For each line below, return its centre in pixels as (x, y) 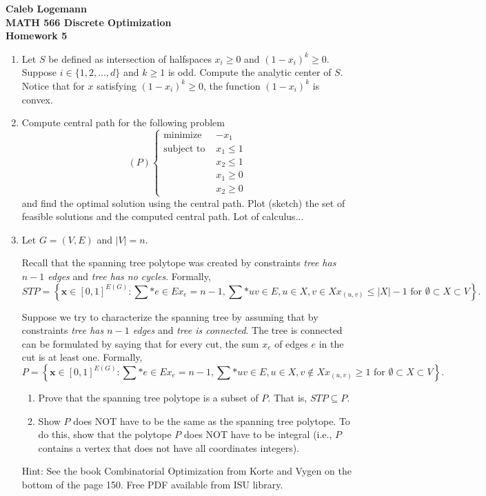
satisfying (117, 85)
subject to (184, 149)
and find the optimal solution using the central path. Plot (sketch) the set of (183, 202)
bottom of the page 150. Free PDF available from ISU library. (152, 484)
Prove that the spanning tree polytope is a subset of (148, 398)
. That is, (287, 398)
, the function (232, 85)
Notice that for (53, 85)
